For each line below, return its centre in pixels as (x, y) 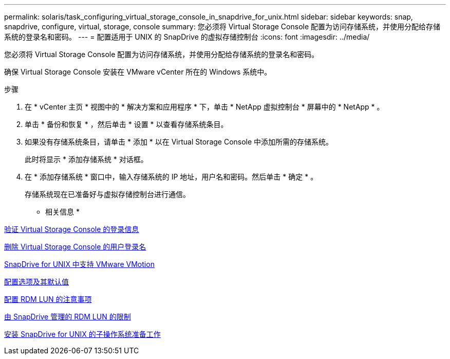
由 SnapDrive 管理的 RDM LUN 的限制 (68, 317)
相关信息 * (62, 212)
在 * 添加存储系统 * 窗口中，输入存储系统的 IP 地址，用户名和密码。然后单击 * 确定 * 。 (171, 177)
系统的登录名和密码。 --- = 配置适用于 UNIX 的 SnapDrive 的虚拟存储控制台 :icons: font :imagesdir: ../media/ (187, 37)
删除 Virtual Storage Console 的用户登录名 (75, 247)
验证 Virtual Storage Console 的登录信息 (72, 229)
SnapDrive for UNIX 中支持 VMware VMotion (79, 264)
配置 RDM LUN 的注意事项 (48, 299)
